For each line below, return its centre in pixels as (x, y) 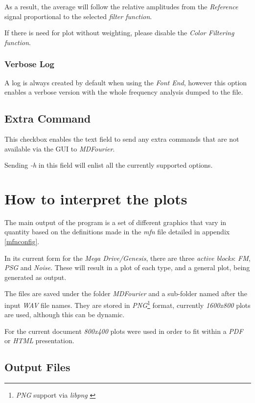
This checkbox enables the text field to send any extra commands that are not (122, 139)
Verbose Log (29, 64)
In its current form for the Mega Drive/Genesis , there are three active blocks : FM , (127, 258)
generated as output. (35, 277)
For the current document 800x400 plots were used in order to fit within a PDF (124, 331)
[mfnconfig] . (22, 241)
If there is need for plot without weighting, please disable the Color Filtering (119, 33)
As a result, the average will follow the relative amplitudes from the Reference (121, 6)
